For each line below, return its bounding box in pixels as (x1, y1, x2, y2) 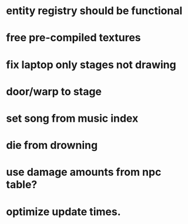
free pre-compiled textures (6, 31, 141, 45)
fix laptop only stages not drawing (6, 58, 176, 71)
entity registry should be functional (6, 4, 183, 18)
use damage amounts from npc (6, 166, 162, 179)
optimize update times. (6, 205, 121, 218)
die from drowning (6, 139, 98, 152)
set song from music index (6, 112, 139, 125)
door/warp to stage (6, 85, 102, 98)
